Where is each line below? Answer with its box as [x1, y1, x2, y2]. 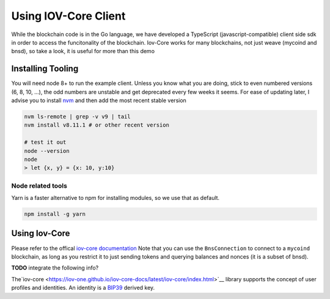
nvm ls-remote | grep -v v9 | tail [24, 113, 131, 120]
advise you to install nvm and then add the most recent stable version [11, 97, 186, 104]
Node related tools [11, 181, 67, 190]
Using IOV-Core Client [11, 9, 126, 23]
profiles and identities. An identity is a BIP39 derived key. [11, 284, 155, 292]
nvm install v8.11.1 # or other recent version [24, 122, 169, 128]
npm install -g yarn [24, 211, 86, 218]
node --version [24, 147, 70, 154]
